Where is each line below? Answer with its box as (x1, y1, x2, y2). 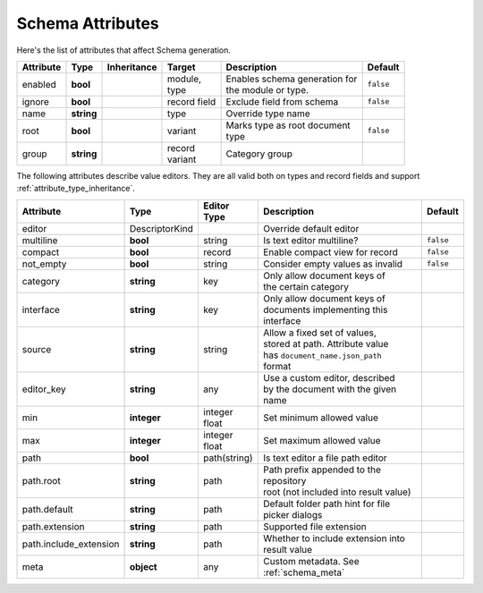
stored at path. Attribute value (262, 337, 389, 350)
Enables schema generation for (225, 72, 358, 85)
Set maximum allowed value (262, 434, 381, 446)
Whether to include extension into (262, 532, 406, 545)
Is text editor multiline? (262, 233, 359, 246)
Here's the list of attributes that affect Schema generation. (16, 45, 232, 55)
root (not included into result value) (262, 486, 411, 498)
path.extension (21, 520, 85, 532)
